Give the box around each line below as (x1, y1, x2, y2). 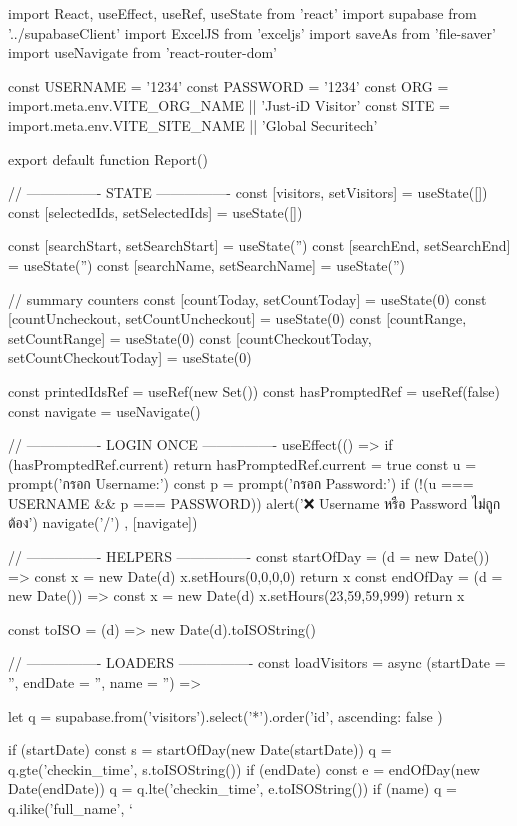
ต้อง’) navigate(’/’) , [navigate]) (8, 512, 198, 533)
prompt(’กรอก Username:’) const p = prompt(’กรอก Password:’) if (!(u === (8, 473, 474, 494)
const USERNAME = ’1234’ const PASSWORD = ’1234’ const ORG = (8, 75, 449, 96)
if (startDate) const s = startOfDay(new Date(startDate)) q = (8, 739, 392, 760)
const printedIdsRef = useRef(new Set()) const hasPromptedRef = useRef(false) (8, 380, 500, 401)
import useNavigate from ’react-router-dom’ (8, 42, 277, 63)
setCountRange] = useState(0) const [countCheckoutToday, (8, 327, 372, 348)
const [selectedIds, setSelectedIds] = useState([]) (8, 201, 303, 222)
